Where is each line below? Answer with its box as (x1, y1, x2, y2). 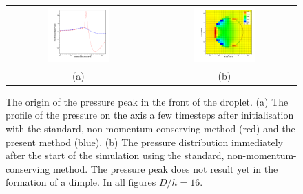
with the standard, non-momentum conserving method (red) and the (6, 121, 295, 136)
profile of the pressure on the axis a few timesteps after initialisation (6, 108, 294, 122)
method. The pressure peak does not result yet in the (52, 161, 278, 175)
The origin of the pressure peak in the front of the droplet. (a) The (6, 94, 289, 108)
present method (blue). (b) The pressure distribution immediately (6, 134, 283, 149)
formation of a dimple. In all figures (6, 175, 156, 189)
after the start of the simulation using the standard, (6, 148, 224, 162)
